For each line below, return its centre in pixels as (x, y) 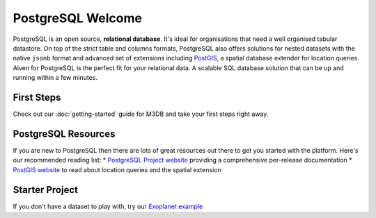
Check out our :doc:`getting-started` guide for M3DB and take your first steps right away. (141, 114)
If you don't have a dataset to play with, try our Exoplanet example (108, 206)
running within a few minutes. (55, 78)
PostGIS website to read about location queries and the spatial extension (117, 169)
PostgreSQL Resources (64, 134)
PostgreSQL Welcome (78, 18)
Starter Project (45, 190)
